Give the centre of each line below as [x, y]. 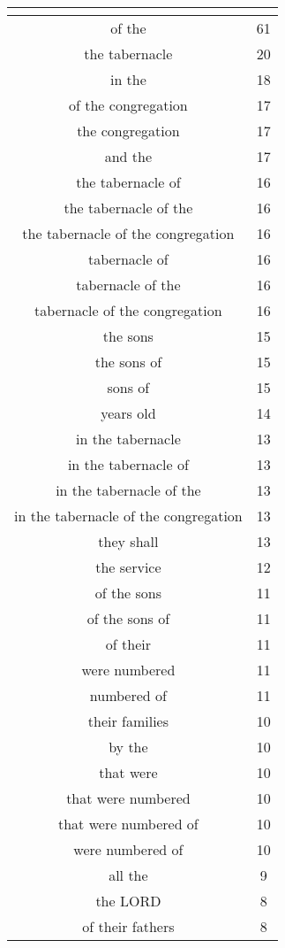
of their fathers [128, 926]
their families [128, 721]
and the [128, 156]
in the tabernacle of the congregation [128, 516]
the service [128, 567]
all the [128, 875]
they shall [128, 541]
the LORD [128, 901]
